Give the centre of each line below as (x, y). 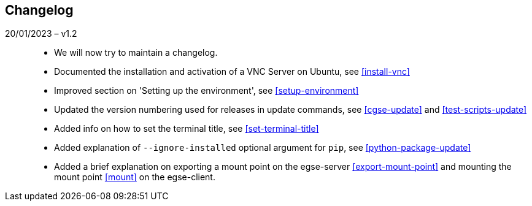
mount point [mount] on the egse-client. (135, 177)
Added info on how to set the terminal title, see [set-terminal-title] (187, 129)
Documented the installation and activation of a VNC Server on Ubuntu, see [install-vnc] (232, 72)
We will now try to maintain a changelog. (136, 53)
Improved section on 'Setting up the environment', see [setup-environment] (206, 91)
